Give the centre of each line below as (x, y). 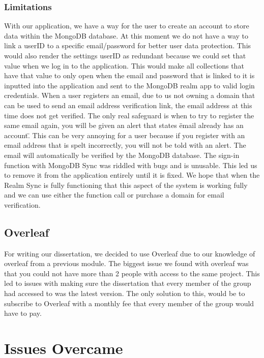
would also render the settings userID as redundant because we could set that (125, 55)
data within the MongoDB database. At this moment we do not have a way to (126, 35)
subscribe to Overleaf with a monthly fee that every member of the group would (129, 303)
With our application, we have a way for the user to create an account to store (127, 26)
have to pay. (23, 313)
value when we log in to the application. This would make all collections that (124, 65)
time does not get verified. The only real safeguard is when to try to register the (129, 115)
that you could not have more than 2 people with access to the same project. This (132, 273)
